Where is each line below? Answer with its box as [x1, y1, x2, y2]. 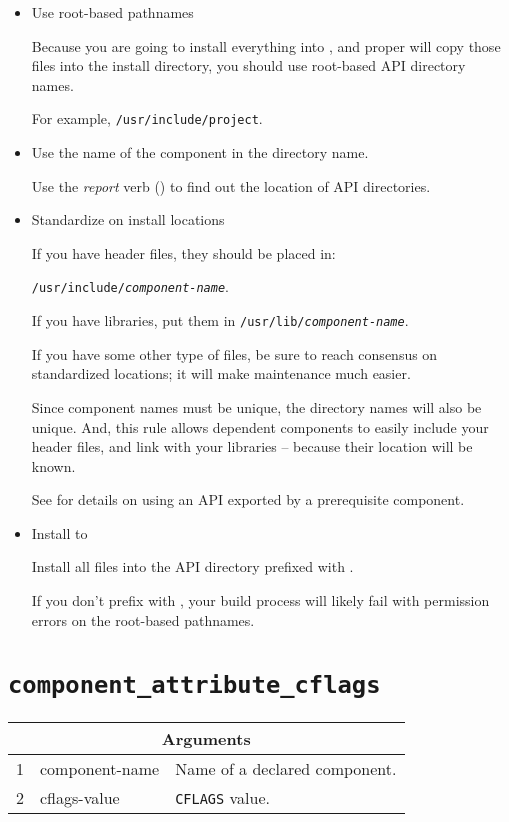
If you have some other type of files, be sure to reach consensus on [31, 343, 438, 364]
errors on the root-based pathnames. [31, 609, 255, 630]
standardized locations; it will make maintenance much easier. [31, 363, 411, 384]
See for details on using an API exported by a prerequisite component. [31, 489, 465, 510]
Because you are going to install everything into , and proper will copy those [31, 35, 501, 56]
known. [31, 455, 76, 476]
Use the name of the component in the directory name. [31, 142, 369, 163]
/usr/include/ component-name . [31, 276, 230, 297]
